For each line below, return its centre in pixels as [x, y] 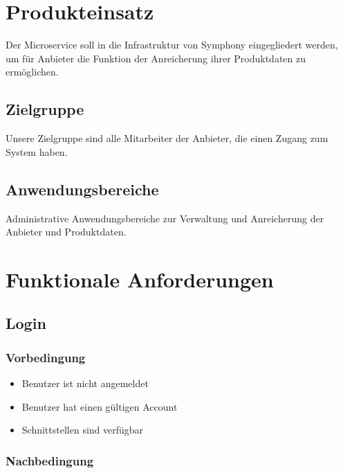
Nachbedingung [50, 460]
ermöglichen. [32, 72]
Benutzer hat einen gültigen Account [100, 406]
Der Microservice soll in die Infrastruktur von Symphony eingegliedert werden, [172, 45]
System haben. [37, 151]
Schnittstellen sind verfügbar [83, 430]
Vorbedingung [46, 357]
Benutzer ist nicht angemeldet [85, 383]
